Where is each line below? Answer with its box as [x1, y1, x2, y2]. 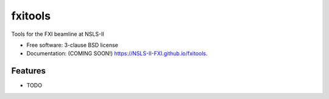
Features [11, 66, 46, 76]
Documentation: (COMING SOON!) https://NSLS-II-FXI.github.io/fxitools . [26, 50, 208, 57]
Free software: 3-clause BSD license [26, 41, 118, 49]
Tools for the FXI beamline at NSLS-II [11, 30, 105, 38]
